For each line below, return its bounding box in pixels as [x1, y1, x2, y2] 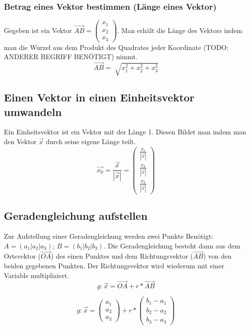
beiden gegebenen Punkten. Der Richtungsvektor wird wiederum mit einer [4, 260, 224, 270]
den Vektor [4, 136, 37, 146]
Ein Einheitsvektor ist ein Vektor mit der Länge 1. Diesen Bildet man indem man [4, 127, 246, 137]
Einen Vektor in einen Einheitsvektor [4, 90, 195, 105]
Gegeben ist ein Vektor [4, 25, 72, 35]
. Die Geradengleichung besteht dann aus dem [103, 240, 240, 250]
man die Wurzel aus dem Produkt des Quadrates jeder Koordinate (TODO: [4, 42, 229, 52]
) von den [203, 251, 232, 261]
